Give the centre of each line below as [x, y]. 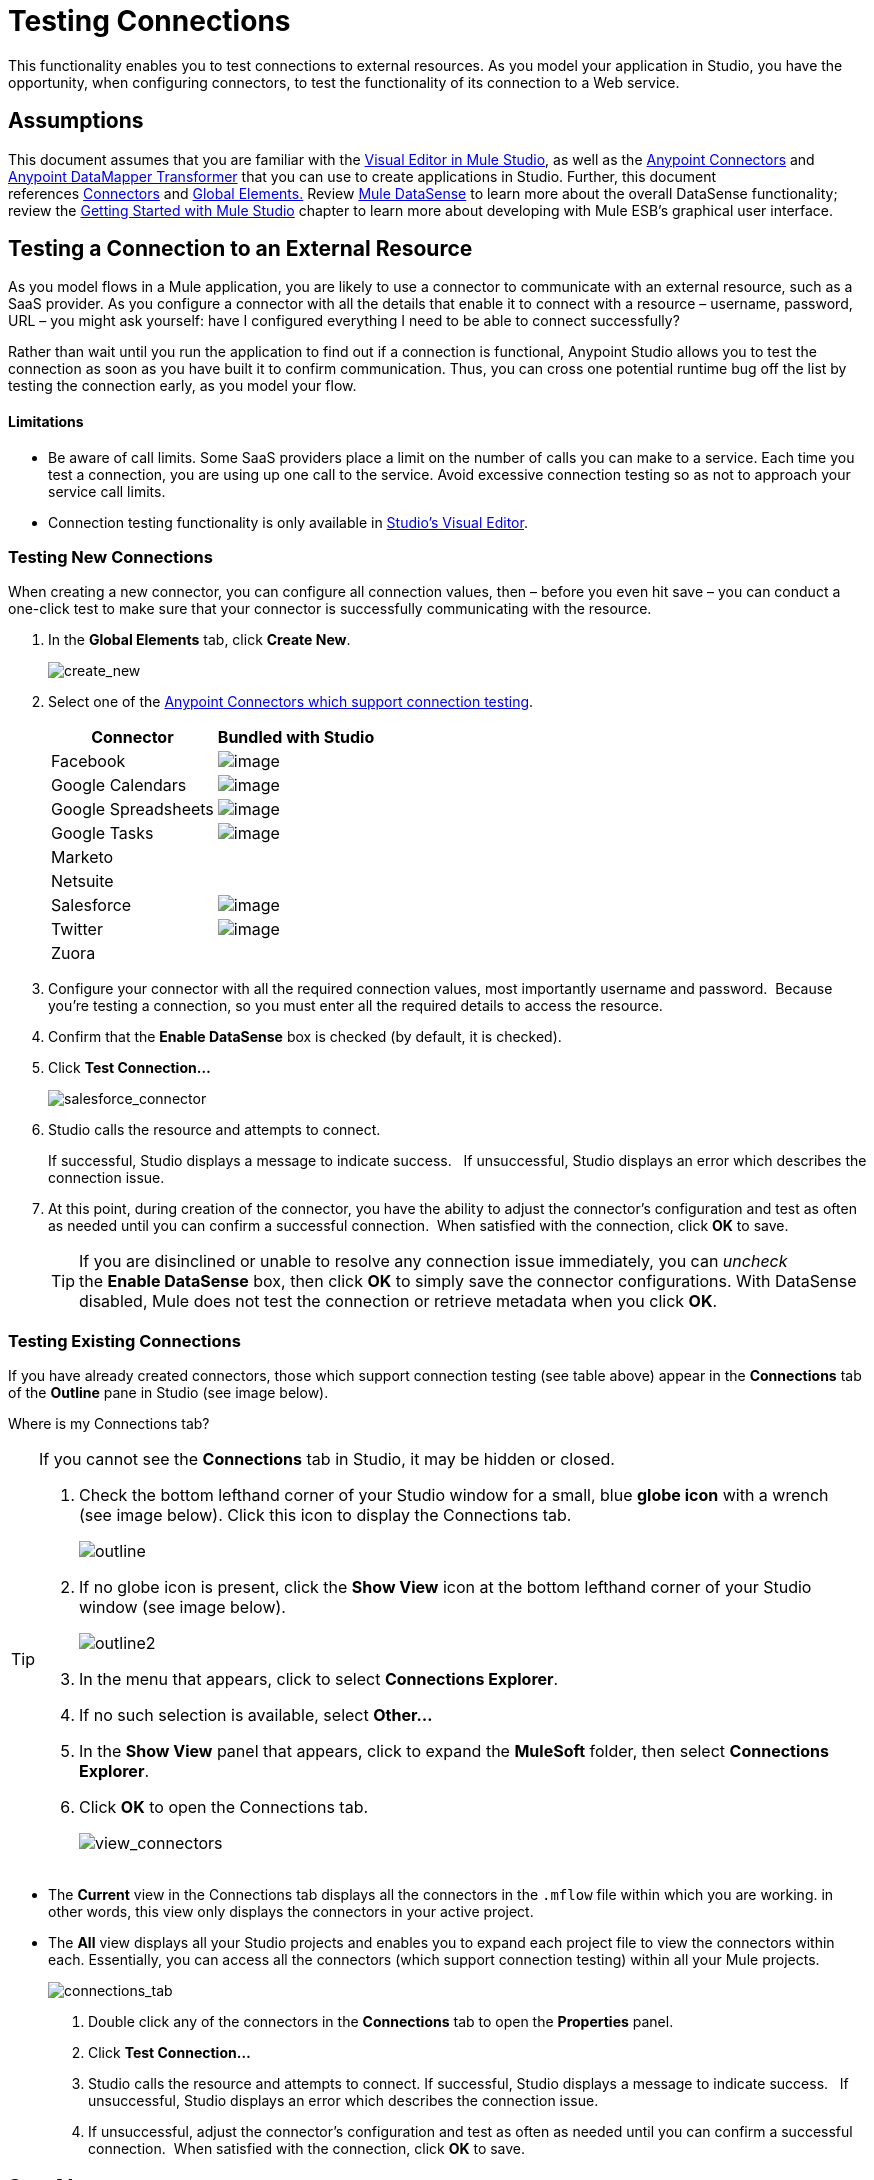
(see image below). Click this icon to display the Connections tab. [325, 1515]
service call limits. [107, 491]
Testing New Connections [110, 557]
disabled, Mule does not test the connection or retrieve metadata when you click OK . [398, 1301]
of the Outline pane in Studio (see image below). [168, 1393]
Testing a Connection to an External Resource [240, 249]
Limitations [46, 422]
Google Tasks [102, 833]
